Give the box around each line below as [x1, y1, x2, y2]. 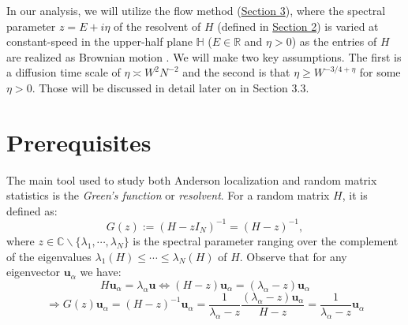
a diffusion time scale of [6, 64, 121, 80]
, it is [342, 187, 368, 204]
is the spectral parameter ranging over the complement [133, 232, 399, 248]
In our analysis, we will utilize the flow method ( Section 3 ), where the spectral [6, 2, 386, 18]
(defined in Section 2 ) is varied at [217, 17, 379, 34]
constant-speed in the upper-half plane [6, 33, 193, 50]
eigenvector [6, 263, 61, 280]
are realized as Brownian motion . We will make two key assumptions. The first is [6, 48, 402, 65]
